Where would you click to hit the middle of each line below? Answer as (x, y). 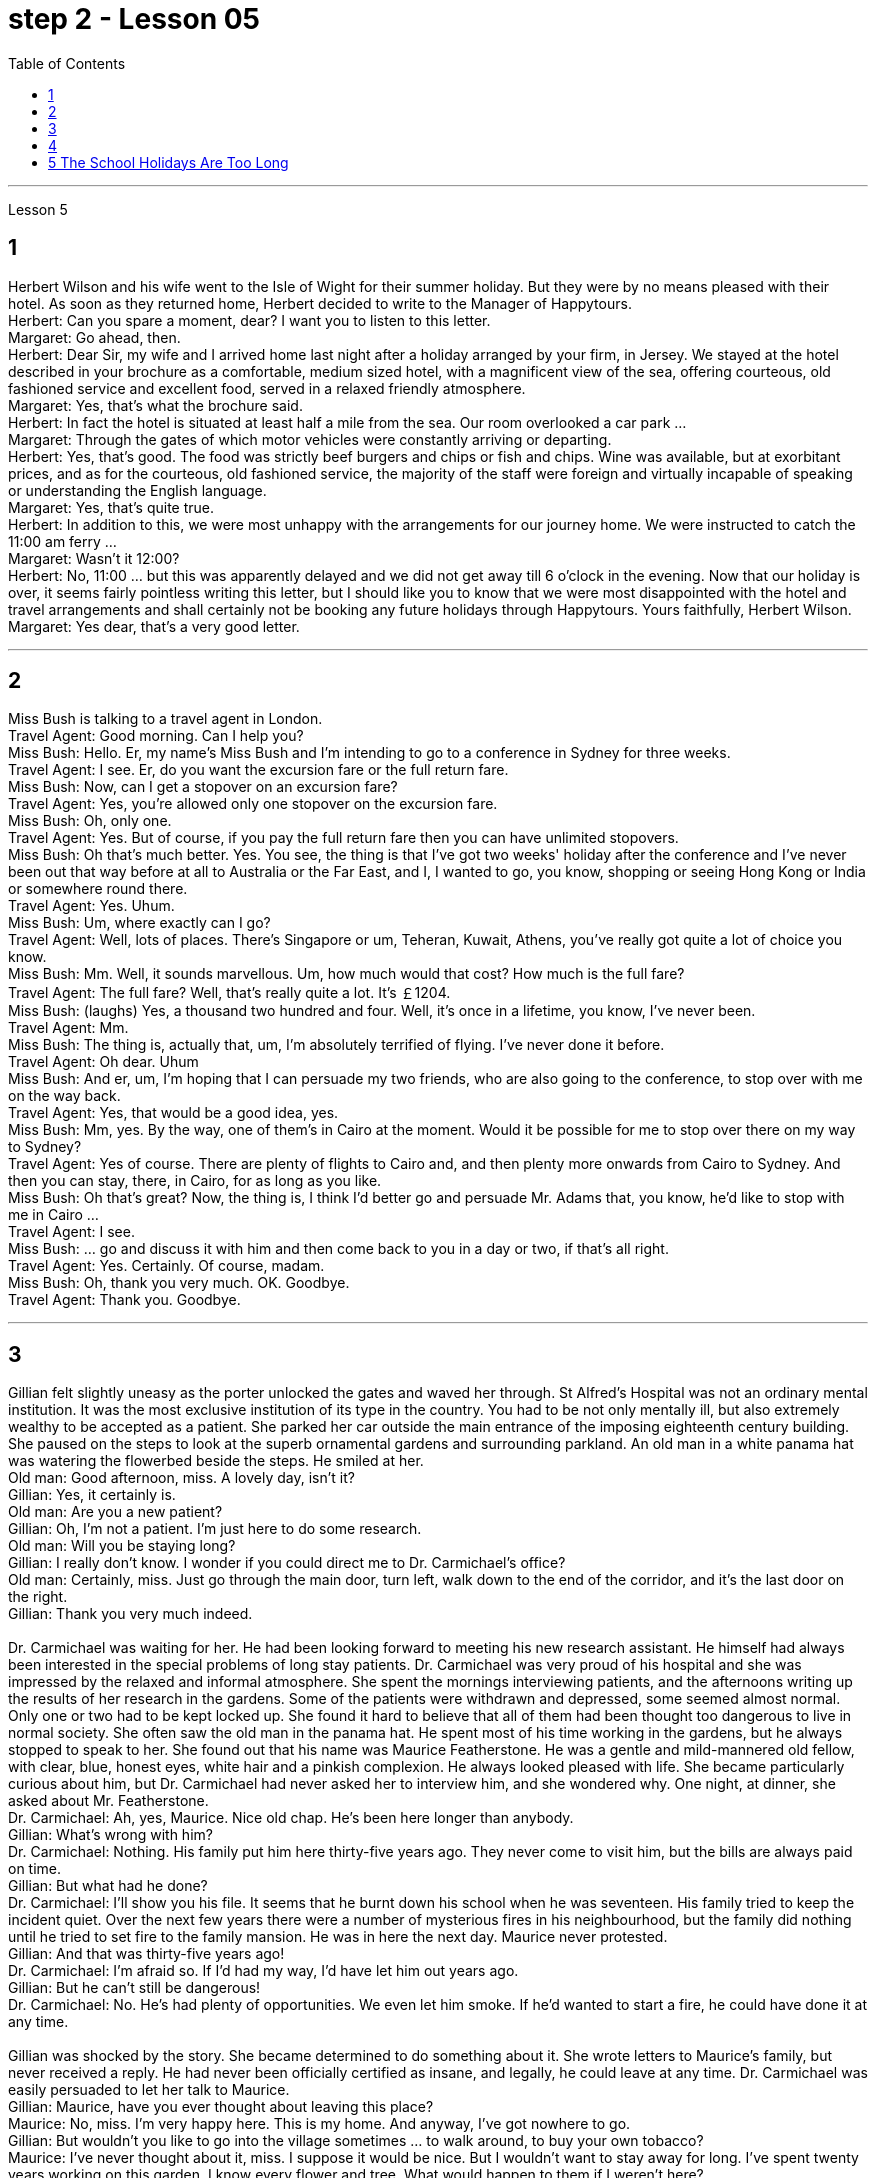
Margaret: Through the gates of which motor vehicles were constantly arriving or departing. (310, 439)
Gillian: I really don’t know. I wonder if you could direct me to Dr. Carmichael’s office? (287, 1563)
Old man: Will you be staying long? (122, 1546)
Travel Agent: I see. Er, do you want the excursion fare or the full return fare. (258, 770)
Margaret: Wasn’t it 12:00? (94, 558)
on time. (35, 1869)
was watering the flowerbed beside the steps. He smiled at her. (216, 1461)
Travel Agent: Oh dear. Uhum (103, 1062)
